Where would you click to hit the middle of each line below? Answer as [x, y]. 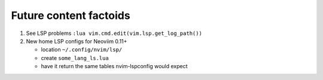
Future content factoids [71, 15]
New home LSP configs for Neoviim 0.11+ [77, 41]
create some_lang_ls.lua [75, 58]
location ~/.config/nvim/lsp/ [82, 50]
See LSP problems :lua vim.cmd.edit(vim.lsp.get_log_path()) [114, 33]
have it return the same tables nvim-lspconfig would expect [114, 66]
